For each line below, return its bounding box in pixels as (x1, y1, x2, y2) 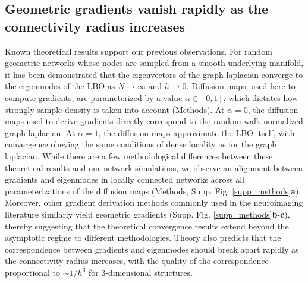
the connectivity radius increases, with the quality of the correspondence (5, 254, 269, 267)
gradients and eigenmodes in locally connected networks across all (5, 173, 244, 185)
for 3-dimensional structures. (88, 266, 193, 278)
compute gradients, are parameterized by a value (5, 91, 183, 103)
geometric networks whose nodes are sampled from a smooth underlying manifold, (5, 56, 304, 69)
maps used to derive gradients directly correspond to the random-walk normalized (5, 115, 303, 127)
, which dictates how (223, 91, 298, 103)
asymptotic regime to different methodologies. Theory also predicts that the (5, 231, 281, 244)
